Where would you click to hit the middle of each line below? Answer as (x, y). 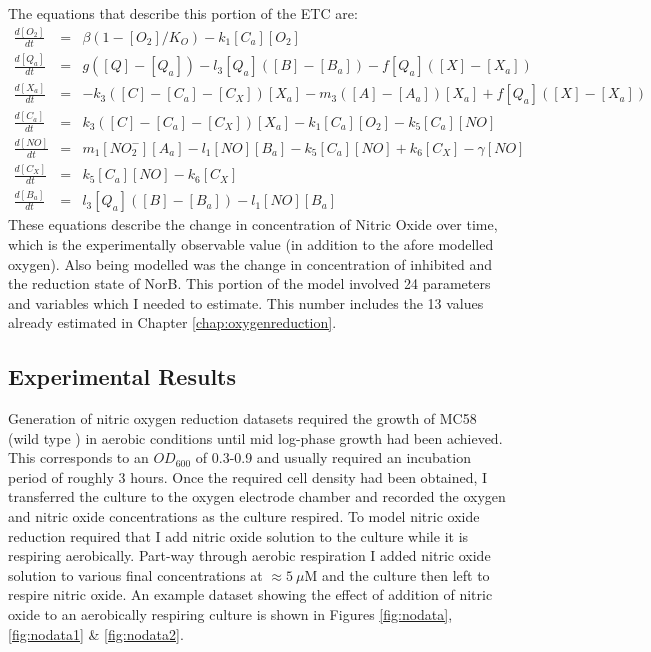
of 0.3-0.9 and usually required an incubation (333, 457)
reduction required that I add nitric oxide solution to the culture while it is (238, 535)
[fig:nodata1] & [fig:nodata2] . (96, 633)
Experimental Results (122, 376)
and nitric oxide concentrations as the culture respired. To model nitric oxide (244, 516)
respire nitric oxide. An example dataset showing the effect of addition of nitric (250, 594)
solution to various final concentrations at (135, 574)
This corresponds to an (78, 457)
